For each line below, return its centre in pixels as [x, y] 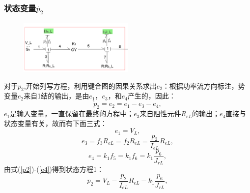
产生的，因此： [152, 96]
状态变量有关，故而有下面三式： [56, 123]
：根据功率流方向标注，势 [204, 85]
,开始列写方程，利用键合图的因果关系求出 [90, 85]
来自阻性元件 [160, 113]
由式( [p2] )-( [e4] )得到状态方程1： [54, 169]
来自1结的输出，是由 [56, 96]
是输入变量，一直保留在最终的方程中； [72, 113]
